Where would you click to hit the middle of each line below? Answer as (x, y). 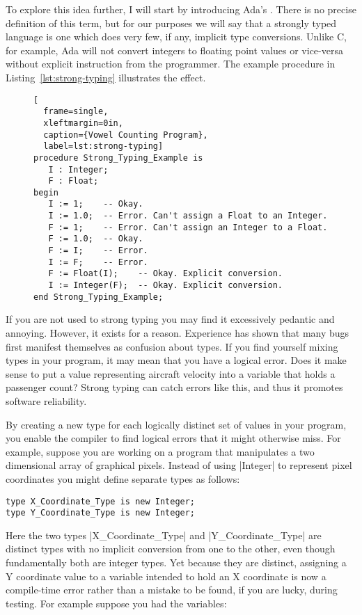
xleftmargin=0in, (83, 123)
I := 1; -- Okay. (96, 204)
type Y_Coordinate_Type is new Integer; (101, 513)
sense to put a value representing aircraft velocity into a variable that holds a (171, 373)
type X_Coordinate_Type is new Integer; (101, 501)
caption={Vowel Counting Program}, (126, 135)
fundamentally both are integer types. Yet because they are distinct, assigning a (176, 562)
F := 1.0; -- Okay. (96, 239)
